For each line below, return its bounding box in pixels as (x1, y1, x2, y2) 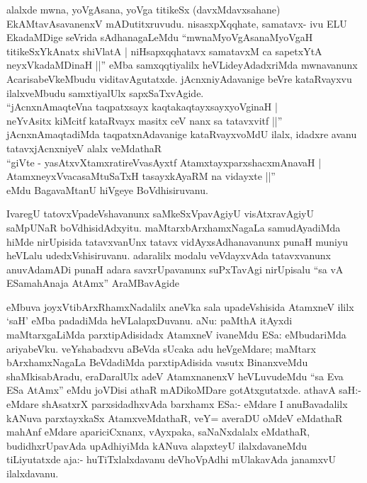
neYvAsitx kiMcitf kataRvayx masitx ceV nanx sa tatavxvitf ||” (6, 113, 283, 127)
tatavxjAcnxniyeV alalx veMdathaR (6, 140, 162, 155)
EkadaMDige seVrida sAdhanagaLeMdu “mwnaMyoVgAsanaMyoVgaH (6, 30, 313, 45)
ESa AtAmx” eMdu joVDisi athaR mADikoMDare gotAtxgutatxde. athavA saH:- (6, 382, 361, 397)
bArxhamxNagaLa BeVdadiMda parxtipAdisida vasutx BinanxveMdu (6, 355, 308, 370)
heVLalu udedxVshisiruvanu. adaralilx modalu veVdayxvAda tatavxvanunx (6, 248, 331, 263)
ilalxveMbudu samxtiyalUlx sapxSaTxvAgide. (6, 85, 204, 100)
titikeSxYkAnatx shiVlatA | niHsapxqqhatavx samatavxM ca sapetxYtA (6, 43, 322, 58)
